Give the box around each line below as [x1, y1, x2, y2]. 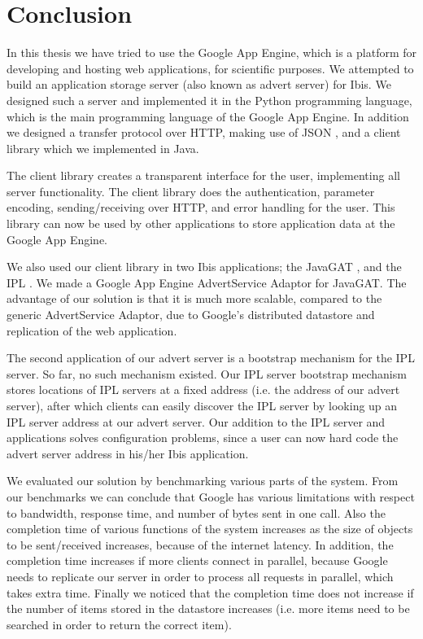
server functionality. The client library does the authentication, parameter [7, 182, 375, 199]
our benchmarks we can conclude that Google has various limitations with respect [7, 488, 415, 505]
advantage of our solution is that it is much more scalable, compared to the [7, 290, 382, 307]
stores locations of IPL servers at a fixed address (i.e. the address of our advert [7, 381, 400, 398]
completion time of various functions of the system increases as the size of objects [7, 520, 413, 537]
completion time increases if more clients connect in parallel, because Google [7, 552, 388, 569]
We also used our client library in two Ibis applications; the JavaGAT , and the [7, 258, 402, 275]
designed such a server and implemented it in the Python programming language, [7, 91, 412, 108]
